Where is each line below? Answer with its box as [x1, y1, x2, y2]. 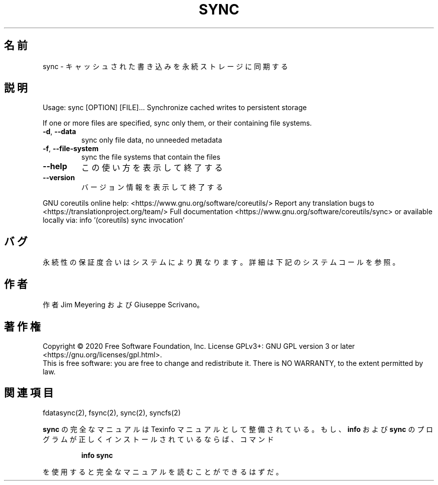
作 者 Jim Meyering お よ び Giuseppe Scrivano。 [42, 300, 204, 309]
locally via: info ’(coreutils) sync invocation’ [42, 216, 184, 225]
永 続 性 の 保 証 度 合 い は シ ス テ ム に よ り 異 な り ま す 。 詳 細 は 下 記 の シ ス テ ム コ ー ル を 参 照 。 [42, 258, 399, 267]
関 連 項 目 [4, 386, 53, 399]
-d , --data [42, 127, 76, 136]
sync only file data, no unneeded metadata [81, 136, 222, 145]
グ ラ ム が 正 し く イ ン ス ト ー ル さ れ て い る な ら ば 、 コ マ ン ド [42, 434, 274, 443]
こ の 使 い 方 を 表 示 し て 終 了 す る [81, 163, 223, 173]
